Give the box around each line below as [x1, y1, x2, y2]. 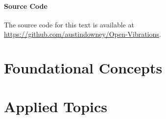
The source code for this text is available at [4, 19, 134, 29]
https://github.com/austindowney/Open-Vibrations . [4, 29, 161, 39]
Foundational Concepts [4, 58, 163, 78]
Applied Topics [4, 96, 108, 116]
